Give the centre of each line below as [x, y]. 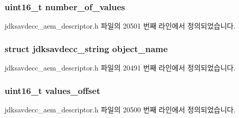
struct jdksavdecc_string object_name [86, 48]
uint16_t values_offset [53, 90]
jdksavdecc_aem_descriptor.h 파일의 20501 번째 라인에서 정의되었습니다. [120, 26]
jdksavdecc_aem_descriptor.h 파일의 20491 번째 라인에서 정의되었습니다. [120, 68]
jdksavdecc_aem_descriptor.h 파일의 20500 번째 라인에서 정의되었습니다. [120, 109]
